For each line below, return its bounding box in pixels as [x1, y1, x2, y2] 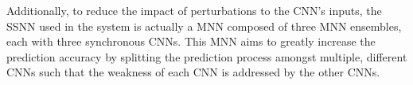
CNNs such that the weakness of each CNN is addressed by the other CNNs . [6, 64, 380, 80]
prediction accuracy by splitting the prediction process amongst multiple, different [6, 48, 407, 65]
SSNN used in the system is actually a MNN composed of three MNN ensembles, [6, 17, 402, 34]
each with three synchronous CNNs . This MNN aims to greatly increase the [6, 33, 376, 50]
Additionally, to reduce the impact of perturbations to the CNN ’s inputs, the [6, 2, 382, 18]
